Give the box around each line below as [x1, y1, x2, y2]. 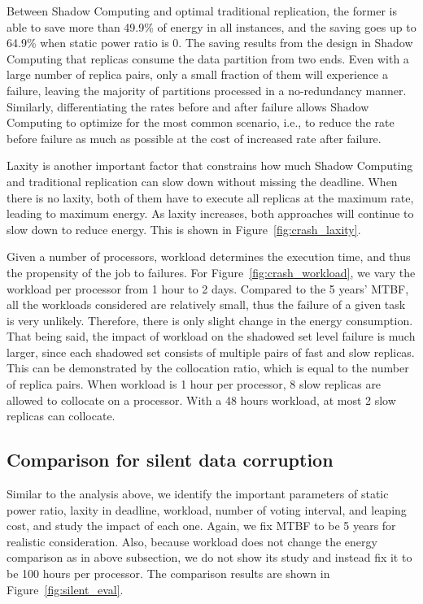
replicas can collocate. [7, 407, 116, 424]
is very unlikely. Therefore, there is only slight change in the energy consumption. [7, 311, 413, 328]
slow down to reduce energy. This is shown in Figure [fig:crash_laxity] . [7, 220, 361, 237]
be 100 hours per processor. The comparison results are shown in [7, 565, 330, 582]
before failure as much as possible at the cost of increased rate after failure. [7, 129, 382, 146]
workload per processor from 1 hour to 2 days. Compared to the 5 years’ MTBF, [7, 280, 409, 297]
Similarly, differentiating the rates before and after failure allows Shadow [7, 98, 369, 115]
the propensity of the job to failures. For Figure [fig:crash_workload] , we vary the [7, 263, 416, 280]
